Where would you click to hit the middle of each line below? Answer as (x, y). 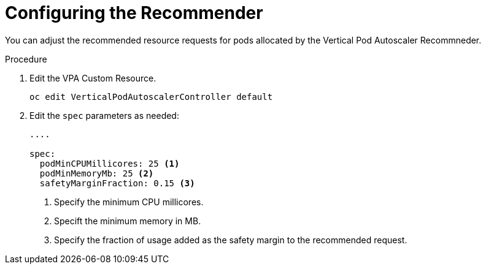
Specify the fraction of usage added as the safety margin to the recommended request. (231, 240)
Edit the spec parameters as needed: (104, 115)
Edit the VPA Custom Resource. (93, 78)
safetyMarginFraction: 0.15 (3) (117, 183)
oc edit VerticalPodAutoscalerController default (151, 97)
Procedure (26, 59)
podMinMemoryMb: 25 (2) (97, 173)
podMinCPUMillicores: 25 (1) (110, 163)
